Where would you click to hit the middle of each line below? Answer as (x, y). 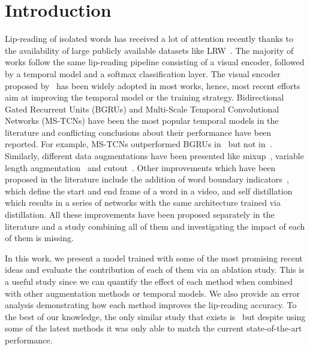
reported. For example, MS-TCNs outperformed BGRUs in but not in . (139, 144)
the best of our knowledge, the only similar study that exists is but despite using (155, 316)
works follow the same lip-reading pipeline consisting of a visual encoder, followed (155, 62)
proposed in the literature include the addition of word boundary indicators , (147, 179)
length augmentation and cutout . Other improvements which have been (140, 167)
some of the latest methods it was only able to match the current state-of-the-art (154, 328)
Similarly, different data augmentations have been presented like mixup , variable (154, 156)
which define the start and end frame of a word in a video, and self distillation (149, 191)
